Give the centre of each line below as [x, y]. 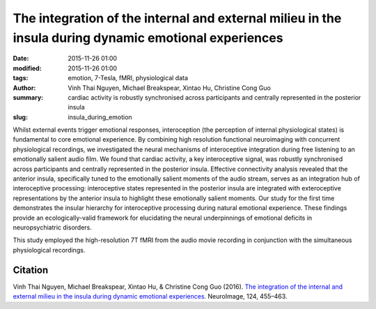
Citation [31, 270]
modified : [27, 68]
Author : [24, 88]
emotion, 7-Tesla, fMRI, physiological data [128, 78]
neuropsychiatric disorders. [52, 227]
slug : [20, 117]
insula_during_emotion [100, 117]
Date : [21, 59]
